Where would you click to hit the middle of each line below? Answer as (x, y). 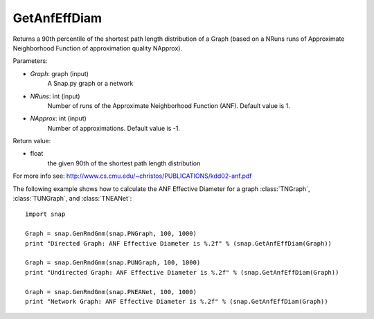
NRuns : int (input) (55, 96)
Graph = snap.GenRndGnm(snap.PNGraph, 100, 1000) (111, 234)
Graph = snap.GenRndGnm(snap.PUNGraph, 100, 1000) (113, 263)
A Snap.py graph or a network (90, 84)
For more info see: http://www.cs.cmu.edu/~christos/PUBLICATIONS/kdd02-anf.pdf (132, 176)
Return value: (32, 141)
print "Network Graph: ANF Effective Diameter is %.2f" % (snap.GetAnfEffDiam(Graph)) (177, 301)
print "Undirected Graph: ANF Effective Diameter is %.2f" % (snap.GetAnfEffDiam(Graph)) (182, 272)
